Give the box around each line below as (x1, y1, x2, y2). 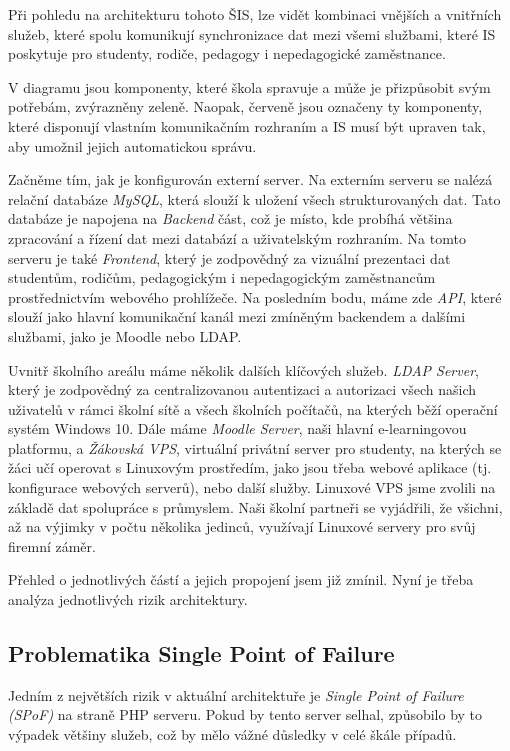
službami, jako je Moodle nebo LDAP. (8, 325, 242, 346)
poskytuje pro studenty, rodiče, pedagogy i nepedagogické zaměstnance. (8, 43, 446, 64)
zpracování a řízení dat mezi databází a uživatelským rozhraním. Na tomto (8, 227, 466, 248)
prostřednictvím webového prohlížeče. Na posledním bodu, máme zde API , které (8, 286, 502, 307)
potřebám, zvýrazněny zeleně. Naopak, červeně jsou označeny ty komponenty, (8, 96, 483, 117)
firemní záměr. (8, 535, 96, 556)
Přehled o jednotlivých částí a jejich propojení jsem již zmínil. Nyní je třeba (8, 569, 474, 590)
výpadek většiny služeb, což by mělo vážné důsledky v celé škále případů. (8, 724, 457, 745)
